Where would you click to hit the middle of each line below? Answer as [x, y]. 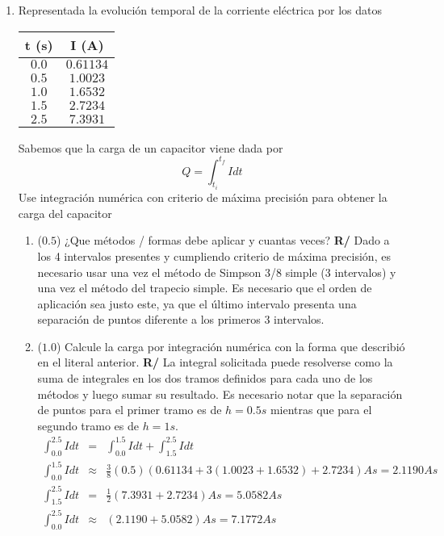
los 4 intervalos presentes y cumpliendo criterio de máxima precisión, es [214, 255]
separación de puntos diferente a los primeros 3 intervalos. [181, 319]
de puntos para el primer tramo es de [130, 410]
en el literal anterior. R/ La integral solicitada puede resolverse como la [215, 362]
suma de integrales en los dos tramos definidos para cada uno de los [205, 378]
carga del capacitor [65, 213]
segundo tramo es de [88, 425]
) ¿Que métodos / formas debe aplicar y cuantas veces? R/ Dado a [223, 240]
